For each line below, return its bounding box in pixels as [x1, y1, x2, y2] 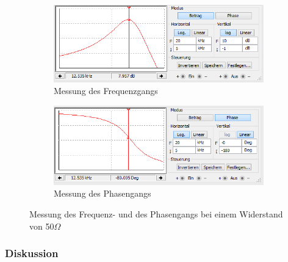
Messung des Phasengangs [54, 187, 151, 200]
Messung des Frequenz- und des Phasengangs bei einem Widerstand [29, 208, 283, 220]
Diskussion [5, 246, 59, 261]
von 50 [29, 219, 54, 232]
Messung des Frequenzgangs [54, 84, 158, 97]
